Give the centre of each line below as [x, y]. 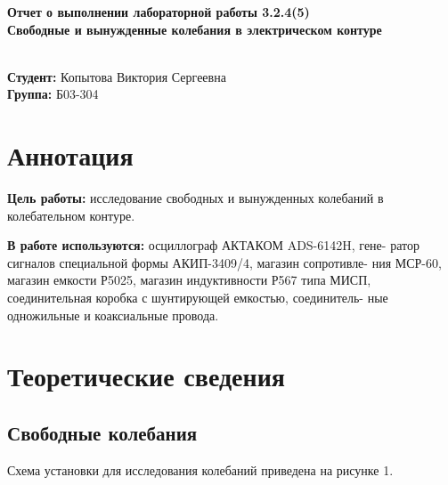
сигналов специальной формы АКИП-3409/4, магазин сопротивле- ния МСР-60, [224, 262]
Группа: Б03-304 [53, 94]
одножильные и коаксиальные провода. [113, 315]
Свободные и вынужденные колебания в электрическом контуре [195, 29]
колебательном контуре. [71, 215]
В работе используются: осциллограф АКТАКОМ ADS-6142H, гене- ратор [213, 245]
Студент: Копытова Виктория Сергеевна [117, 76]
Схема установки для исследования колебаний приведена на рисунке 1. [200, 469]
